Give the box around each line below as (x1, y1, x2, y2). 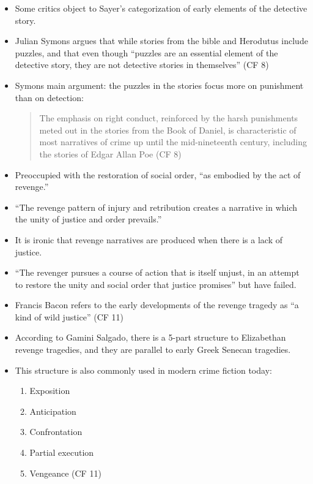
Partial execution (29, 446, 94, 459)
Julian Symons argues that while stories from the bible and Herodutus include (15, 34, 308, 47)
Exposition (29, 384, 70, 397)
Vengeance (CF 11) (29, 466, 101, 479)
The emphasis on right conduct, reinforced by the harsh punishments (39, 112, 298, 124)
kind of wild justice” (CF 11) (15, 310, 124, 323)
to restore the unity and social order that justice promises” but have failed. (15, 278, 296, 290)
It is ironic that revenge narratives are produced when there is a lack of (15, 233, 283, 246)
